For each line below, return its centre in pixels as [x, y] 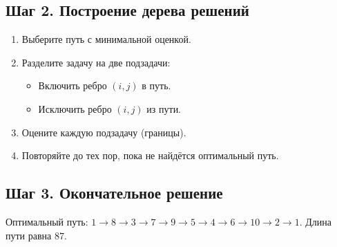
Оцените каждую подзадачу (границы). [104, 132]
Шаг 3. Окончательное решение [114, 193]
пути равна [29, 235]
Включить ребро [73, 85]
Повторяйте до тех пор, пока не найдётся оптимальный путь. [150, 155]
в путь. [156, 85]
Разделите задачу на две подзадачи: [96, 62]
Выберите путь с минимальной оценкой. [106, 39]
